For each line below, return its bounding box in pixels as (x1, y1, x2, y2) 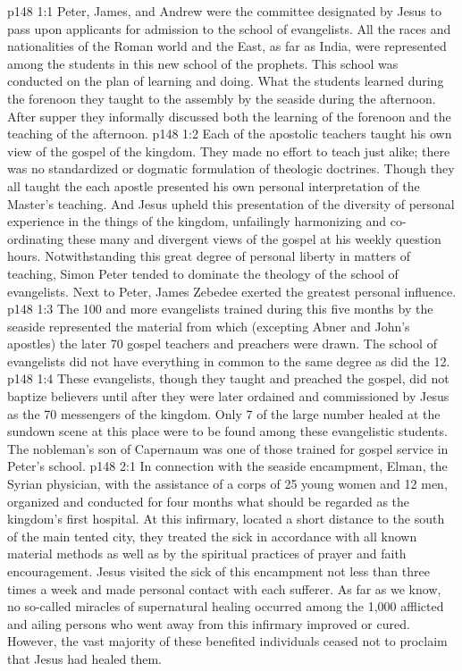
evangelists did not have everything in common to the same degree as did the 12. (7, 351, 450, 370)
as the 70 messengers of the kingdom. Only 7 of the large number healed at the (7, 404, 441, 423)
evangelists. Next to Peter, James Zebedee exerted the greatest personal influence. (7, 281, 457, 300)
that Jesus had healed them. (7, 649, 163, 667)
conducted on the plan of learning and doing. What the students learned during (7, 71, 444, 90)
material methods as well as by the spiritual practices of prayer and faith (7, 544, 407, 563)
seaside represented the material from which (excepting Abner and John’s (7, 316, 410, 335)
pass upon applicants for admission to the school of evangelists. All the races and (7, 19, 451, 38)
